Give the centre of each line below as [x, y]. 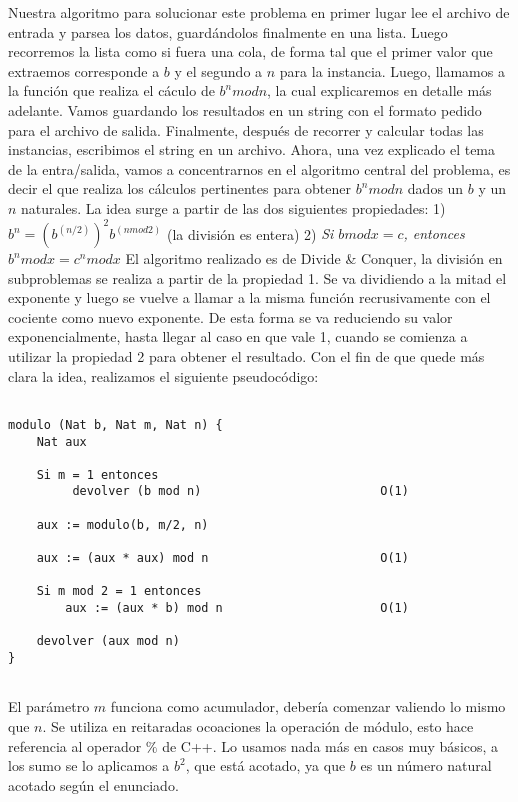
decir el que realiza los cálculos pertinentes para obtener [180, 188]
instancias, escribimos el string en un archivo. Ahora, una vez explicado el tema [252, 149]
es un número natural [426, 765]
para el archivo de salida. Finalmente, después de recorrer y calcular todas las [246, 129]
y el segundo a [218, 70]
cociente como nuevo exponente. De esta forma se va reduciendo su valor [230, 316]
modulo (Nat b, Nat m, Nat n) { [115, 424]
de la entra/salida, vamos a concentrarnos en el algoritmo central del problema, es [259, 168]
